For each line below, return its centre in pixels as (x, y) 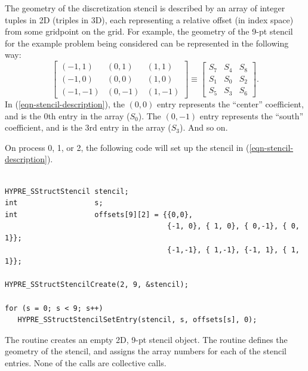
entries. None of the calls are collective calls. (86, 362)
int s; (54, 203)
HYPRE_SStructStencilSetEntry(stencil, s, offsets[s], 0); (137, 320)
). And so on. (204, 127)
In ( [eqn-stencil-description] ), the (65, 104)
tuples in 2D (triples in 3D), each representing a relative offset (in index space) (149, 19)
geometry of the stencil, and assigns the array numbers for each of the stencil (146, 351)
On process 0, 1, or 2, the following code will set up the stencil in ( (127, 147)
